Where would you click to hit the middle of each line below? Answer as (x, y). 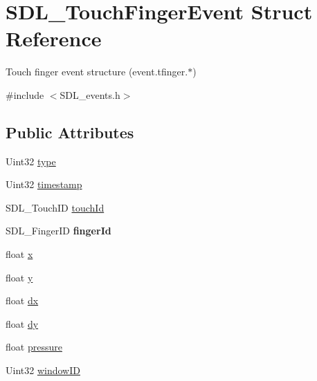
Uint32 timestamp (44, 184)
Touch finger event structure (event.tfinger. (97, 72)
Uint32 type (31, 161)
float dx (22, 300)
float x (19, 254)
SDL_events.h (90, 94)
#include (25, 94)
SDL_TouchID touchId (55, 207)
